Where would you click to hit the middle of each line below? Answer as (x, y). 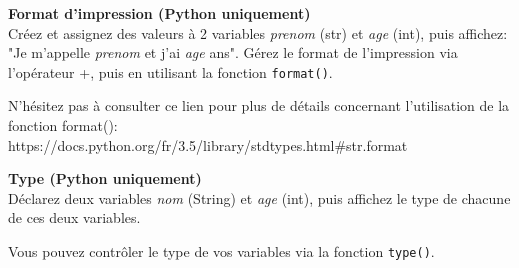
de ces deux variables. (74, 217)
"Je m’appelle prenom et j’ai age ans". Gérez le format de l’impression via (233, 52)
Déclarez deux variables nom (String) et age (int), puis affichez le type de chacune (259, 197)
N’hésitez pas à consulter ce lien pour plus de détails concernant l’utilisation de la (259, 105)
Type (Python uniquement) (105, 178)
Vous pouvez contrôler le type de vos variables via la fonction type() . (221, 251)
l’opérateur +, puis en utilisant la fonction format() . (170, 71)
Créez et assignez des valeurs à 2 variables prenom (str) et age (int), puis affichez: (258, 32)
